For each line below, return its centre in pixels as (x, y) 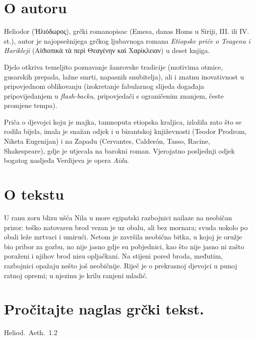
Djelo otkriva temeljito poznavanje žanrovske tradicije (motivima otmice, (114, 66)
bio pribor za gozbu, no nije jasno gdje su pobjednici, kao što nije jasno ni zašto (124, 246)
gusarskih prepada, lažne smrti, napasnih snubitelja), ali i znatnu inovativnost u (124, 76)
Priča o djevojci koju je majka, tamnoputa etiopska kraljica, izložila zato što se (123, 121)
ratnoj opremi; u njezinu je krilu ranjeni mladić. (76, 275)
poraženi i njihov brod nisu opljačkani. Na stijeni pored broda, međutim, (114, 256)
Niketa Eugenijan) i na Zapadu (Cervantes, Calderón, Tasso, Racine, (107, 141)
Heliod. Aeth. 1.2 (31, 332)
